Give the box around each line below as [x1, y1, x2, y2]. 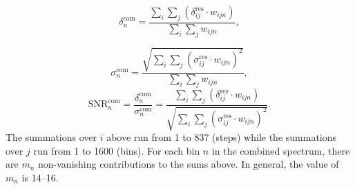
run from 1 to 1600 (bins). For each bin [33, 143, 200, 157]
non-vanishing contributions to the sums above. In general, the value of [38, 157, 339, 171]
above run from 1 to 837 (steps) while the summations [106, 130, 337, 144]
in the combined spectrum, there [211, 143, 350, 157]
